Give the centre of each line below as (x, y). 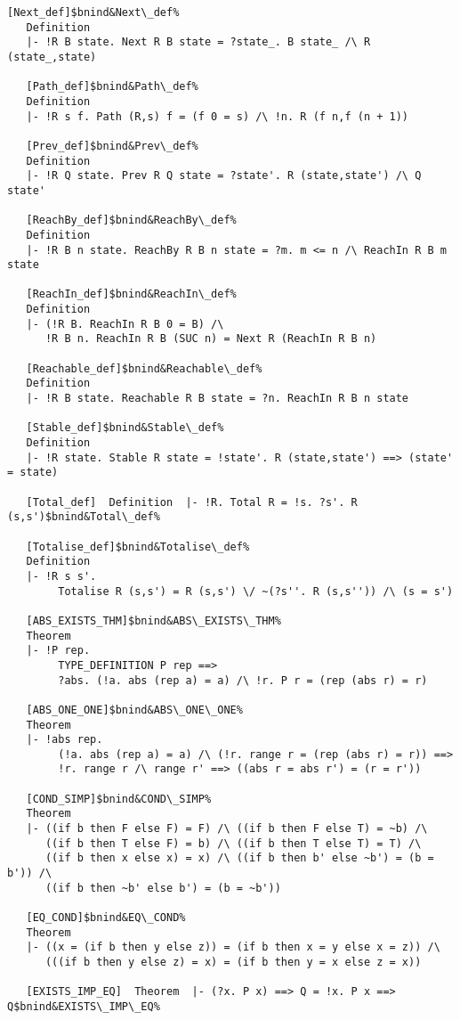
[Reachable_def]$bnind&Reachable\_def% (144, 368)
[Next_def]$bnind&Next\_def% (93, 12)
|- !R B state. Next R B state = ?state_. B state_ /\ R (198, 42)
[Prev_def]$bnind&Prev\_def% (112, 146)
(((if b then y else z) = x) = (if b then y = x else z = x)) (233, 962)
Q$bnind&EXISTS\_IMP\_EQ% (84, 1006)
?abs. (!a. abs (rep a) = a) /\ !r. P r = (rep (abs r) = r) (243, 680)
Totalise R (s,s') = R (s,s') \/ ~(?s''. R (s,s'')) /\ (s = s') (256, 591)
